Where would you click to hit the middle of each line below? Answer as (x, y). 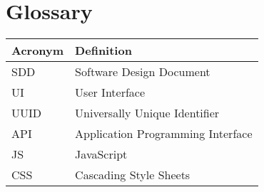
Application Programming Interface (164, 134)
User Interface (110, 92)
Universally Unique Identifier (147, 113)
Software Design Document (143, 72)
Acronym (38, 50)
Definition (103, 50)
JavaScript (101, 154)
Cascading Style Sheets (133, 175)
